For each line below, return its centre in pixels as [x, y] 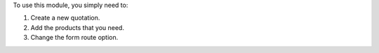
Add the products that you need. [77, 27]
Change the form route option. [74, 38]
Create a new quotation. [65, 18]
